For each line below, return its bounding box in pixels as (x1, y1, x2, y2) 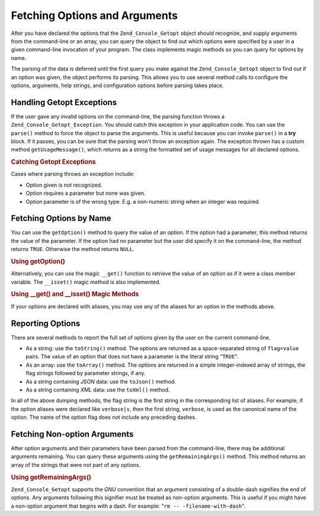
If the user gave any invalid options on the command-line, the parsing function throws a (11, 113, 225, 120)
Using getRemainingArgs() (11, 473, 92, 481)
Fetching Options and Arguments (11, 9, 178, 22)
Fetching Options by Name (11, 213, 111, 223)
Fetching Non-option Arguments (11, 429, 134, 439)
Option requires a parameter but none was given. (25, 190, 146, 197)
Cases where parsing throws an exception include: (11, 171, 135, 178)
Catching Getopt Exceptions (11, 158, 96, 166)
